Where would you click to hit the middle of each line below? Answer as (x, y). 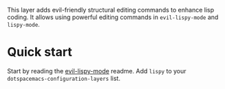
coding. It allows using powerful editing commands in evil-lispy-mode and (113, 17)
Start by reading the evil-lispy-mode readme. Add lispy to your (97, 71)
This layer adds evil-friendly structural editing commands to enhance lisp (111, 10)
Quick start (40, 52)
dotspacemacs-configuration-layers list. (64, 78)
